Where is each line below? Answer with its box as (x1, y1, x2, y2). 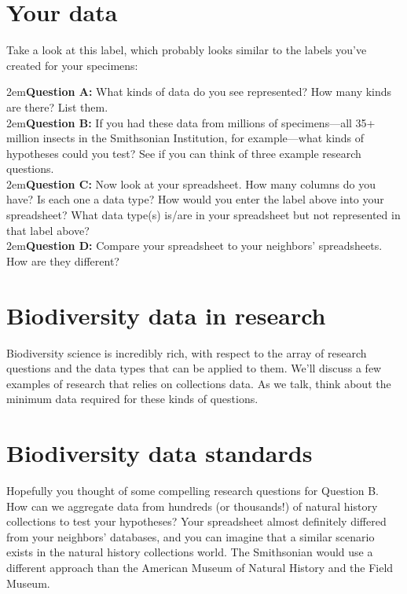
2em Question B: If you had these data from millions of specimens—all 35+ (6, 114, 376, 130)
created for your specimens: (6, 57, 138, 73)
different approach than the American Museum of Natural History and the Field (6, 559, 394, 576)
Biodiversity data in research (6, 299, 326, 331)
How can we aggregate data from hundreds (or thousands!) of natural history (6, 497, 378, 514)
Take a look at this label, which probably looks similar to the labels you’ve (6, 42, 367, 58)
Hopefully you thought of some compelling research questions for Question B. (6, 482, 379, 499)
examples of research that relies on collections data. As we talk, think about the (6, 375, 391, 391)
